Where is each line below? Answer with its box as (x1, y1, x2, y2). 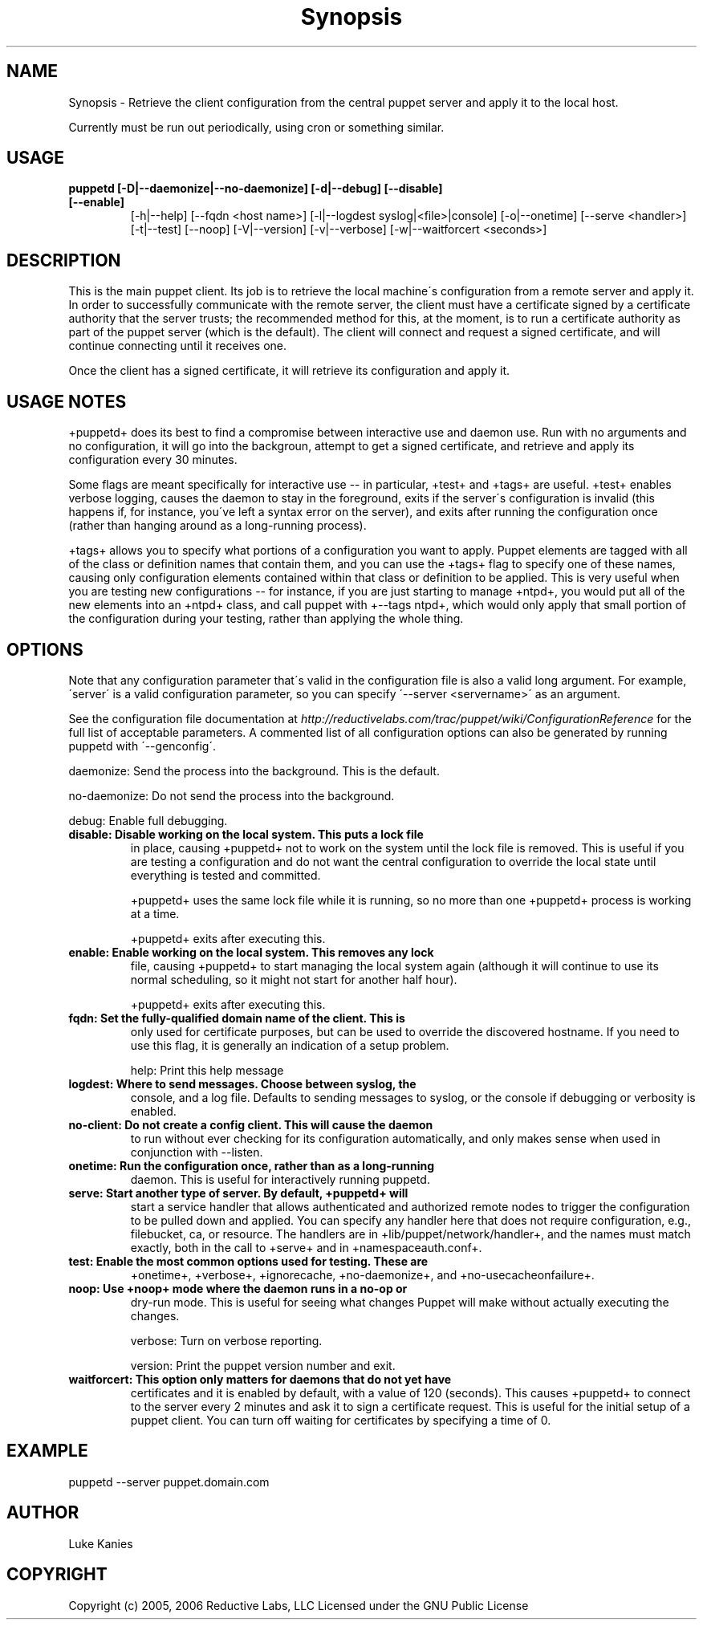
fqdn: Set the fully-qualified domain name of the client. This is (68, 1010, 405, 1025)
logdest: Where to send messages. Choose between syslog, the (68, 1076, 417, 1091)
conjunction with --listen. (130, 1144, 263, 1159)
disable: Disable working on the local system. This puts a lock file (68, 827, 424, 841)
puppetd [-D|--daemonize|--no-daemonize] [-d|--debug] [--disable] (68, 181, 443, 196)
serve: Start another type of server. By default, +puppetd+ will (68, 1185, 408, 1200)
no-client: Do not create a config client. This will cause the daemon (68, 1117, 433, 1132)
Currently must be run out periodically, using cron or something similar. (68, 120, 445, 134)
